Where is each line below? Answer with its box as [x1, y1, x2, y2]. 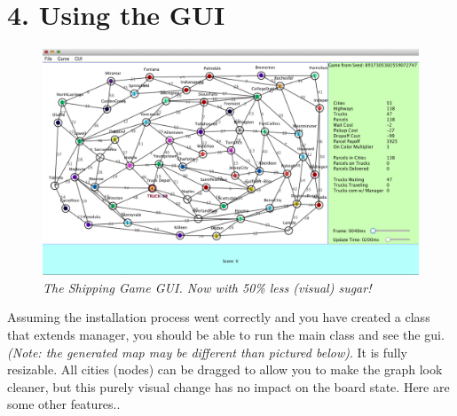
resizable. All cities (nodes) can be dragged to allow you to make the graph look [7, 360, 443, 379]
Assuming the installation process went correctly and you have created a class [7, 308, 430, 326]
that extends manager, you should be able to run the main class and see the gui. [7, 325, 445, 343]
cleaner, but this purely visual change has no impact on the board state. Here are [7, 377, 450, 396]
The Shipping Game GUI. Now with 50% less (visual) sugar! [43, 278, 372, 296]
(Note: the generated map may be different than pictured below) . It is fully [7, 342, 407, 361]
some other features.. [7, 395, 121, 413]
